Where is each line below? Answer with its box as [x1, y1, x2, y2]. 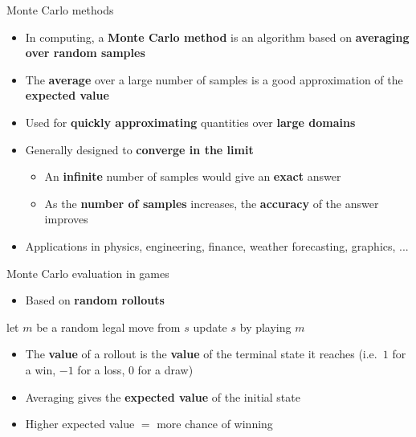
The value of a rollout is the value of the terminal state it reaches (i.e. [25, 345, 377, 362]
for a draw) [137, 361, 194, 378]
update [193, 318, 227, 335]
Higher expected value [25, 415, 135, 432]
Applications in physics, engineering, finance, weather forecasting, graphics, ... [25, 237, 409, 254]
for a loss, [77, 361, 125, 378]
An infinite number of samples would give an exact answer [44, 168, 341, 185]
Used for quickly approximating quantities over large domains [25, 113, 356, 130]
